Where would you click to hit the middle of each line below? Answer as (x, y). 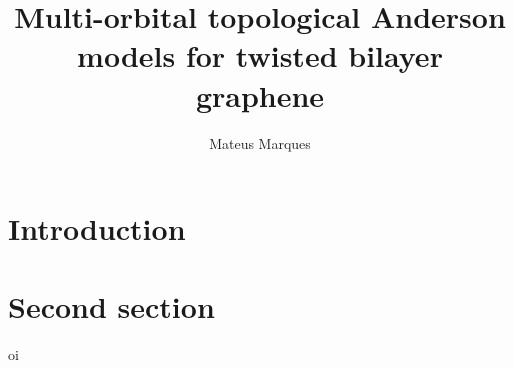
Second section (111, 306)
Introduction (97, 228)
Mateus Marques (260, 142)
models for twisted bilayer (260, 55)
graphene (260, 94)
